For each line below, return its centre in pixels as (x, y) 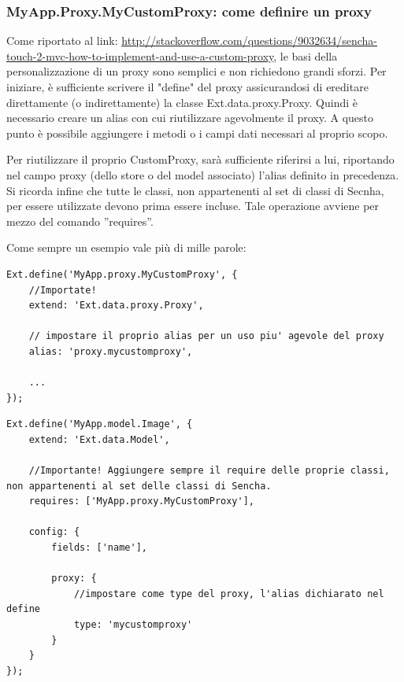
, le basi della (306, 55)
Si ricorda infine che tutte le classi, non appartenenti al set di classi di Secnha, (195, 190)
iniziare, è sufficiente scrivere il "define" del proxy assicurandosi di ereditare (187, 87)
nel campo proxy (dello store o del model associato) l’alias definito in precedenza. (203, 174)
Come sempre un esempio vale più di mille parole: (126, 247)
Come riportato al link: (62, 41)
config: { (54, 532)
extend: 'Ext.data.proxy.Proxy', (116, 306)
